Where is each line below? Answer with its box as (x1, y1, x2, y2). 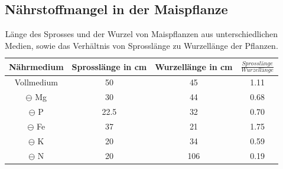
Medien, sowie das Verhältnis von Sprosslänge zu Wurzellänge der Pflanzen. (5, 39, 278, 51)
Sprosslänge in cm (71, 60, 147, 72)
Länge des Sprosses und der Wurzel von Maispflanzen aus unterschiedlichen (5, 28, 278, 40)
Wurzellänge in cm (155, 60, 233, 72)
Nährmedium (9, 60, 64, 72)
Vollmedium (14, 76, 58, 88)
